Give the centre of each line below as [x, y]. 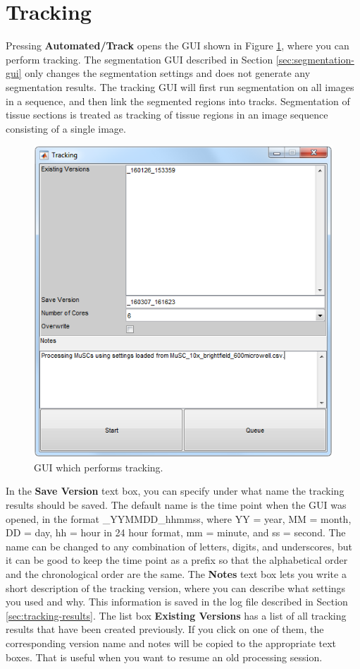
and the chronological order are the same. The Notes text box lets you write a [176, 573]
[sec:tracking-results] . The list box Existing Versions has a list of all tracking [176, 615]
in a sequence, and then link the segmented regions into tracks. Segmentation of [178, 101]
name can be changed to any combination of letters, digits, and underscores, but [179, 546]
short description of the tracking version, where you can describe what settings [176, 587]
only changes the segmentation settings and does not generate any [168, 73]
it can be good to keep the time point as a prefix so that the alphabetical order [177, 560]
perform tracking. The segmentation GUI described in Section [139, 59]
